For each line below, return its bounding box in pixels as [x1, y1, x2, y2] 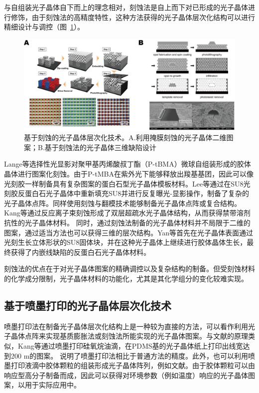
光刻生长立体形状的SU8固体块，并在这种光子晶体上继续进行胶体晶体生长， [4, 237, 247, 247]
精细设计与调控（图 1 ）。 [4, 21, 84, 32]
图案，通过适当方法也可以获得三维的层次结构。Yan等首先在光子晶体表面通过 [4, 227, 254, 237]
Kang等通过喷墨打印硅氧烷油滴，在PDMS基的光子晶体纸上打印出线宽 [17, 340, 243, 351]
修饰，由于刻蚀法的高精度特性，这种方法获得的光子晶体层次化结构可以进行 [10, 11, 255, 22]
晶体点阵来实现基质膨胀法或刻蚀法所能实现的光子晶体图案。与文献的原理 [10, 331, 248, 341]
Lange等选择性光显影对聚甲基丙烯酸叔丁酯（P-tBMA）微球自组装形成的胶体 [4, 159, 251, 169]
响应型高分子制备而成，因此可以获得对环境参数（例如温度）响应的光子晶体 [4, 370, 248, 380]
